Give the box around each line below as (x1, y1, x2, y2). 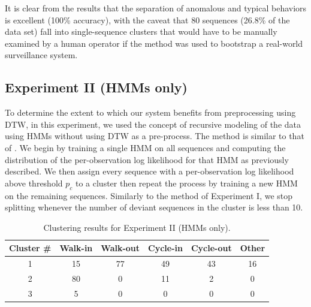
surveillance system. (5, 49, 78, 61)
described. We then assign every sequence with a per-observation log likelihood (5, 165, 294, 177)
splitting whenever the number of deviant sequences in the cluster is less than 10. (5, 201, 303, 213)
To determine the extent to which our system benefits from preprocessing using (5, 106, 296, 119)
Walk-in (59, 242, 93, 254)
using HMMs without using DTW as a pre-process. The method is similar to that (5, 130, 304, 142)
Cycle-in (148, 242, 183, 254)
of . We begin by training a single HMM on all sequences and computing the (5, 141, 286, 153)
